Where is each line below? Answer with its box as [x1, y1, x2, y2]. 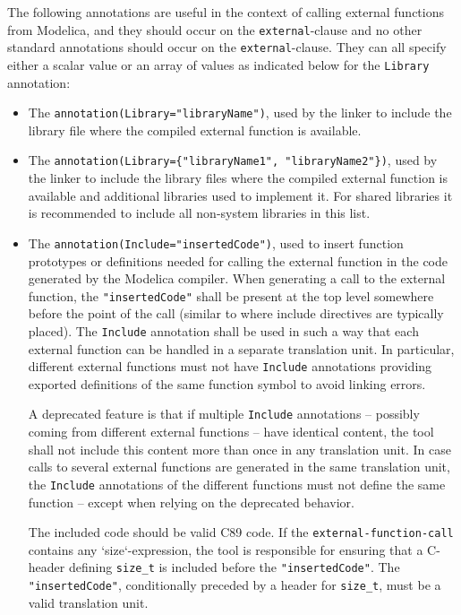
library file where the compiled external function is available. [28, 120, 362, 139]
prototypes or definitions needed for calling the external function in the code [28, 251, 448, 270]
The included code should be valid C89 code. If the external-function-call [28, 523, 454, 541]
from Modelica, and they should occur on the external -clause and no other [7, 20, 423, 39]
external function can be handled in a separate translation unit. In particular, [28, 339, 455, 358]
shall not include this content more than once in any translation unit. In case [28, 439, 451, 458]
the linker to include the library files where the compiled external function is [28, 169, 448, 187]
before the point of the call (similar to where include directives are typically [28, 304, 444, 323]
